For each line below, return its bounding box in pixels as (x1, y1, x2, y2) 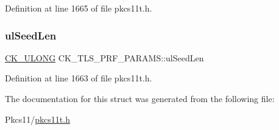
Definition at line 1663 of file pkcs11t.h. (5, 72, 152, 84)
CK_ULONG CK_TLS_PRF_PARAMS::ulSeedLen (5, 51, 204, 64)
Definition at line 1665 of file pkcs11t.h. (5, 2, 152, 14)
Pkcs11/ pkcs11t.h (5, 112, 70, 125)
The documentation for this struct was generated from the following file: (5, 92, 275, 104)
